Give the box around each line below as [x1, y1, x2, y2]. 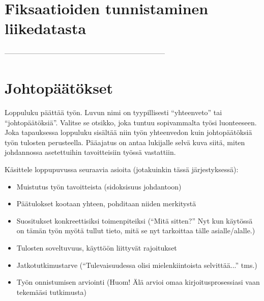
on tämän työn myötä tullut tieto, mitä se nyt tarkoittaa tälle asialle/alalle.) [16, 225, 255, 236]
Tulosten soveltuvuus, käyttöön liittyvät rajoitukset [16, 242, 177, 253]
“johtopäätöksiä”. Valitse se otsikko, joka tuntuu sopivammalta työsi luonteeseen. [5, 117, 257, 127]
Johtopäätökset [5, 77, 113, 98]
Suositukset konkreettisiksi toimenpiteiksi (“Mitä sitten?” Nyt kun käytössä [16, 215, 253, 226]
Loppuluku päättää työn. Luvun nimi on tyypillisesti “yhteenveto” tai [5, 107, 222, 118]
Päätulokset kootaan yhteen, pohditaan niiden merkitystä [16, 198, 196, 209]
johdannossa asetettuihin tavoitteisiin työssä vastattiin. [5, 147, 176, 157]
